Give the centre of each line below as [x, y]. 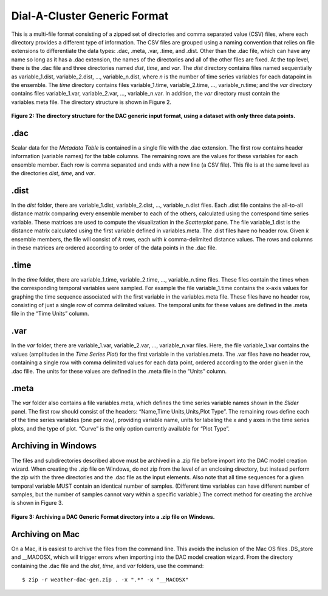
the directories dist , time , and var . [53, 173]
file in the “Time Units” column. [50, 314]
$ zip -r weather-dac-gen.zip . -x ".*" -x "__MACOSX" [105, 580]
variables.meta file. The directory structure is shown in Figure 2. [91, 102]
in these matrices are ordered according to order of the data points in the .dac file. [114, 248]
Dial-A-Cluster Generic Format [90, 16]
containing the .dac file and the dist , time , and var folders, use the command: [108, 566]
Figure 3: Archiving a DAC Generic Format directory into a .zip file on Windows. [113, 516]
